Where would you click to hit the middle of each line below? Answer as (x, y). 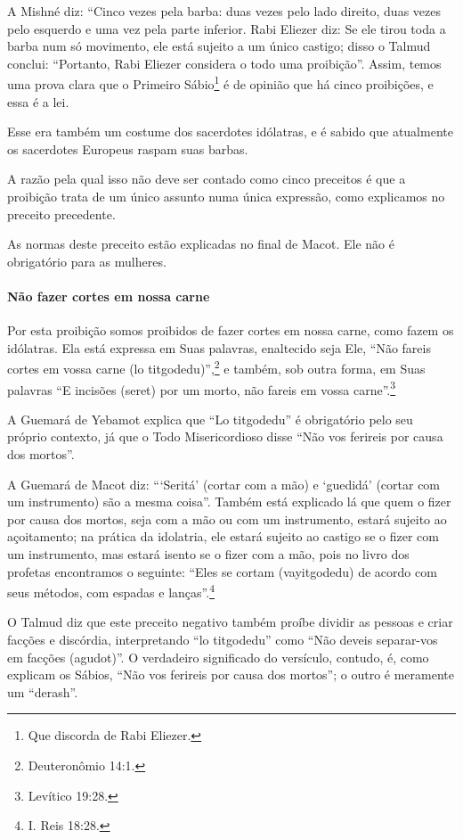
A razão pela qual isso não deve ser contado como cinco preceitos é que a (207, 179)
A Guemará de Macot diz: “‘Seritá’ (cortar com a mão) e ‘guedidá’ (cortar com (224, 484)
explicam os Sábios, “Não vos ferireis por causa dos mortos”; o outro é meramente (231, 674)
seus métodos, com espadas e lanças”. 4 (111, 591)
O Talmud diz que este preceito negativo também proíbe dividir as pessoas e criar (230, 622)
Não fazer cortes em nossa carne (109, 296)
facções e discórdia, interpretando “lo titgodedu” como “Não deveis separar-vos (223, 640)
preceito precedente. (61, 214)
